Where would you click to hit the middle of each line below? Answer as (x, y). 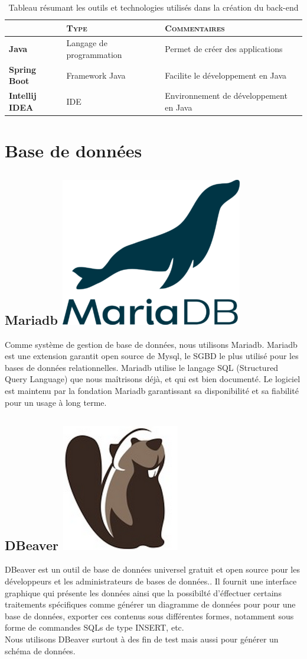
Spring (22, 69)
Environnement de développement (226, 96)
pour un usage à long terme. (56, 402)
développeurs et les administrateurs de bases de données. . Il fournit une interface (151, 581)
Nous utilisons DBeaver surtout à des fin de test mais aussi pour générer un (142, 639)
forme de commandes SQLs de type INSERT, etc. (94, 627)
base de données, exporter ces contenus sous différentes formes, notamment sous (149, 616)
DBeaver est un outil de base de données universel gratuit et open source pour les (152, 569)
